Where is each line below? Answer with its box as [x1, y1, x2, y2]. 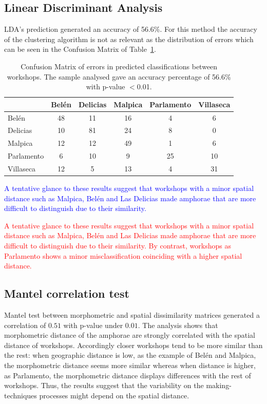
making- [206, 380, 232, 391]
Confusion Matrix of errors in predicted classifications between [21, 61, 218, 71]
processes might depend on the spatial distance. [39, 390, 189, 400]
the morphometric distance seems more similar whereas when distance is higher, [4, 360, 256, 370]
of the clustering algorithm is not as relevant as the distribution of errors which [4, 33, 254, 44]
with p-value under [63, 319, 123, 330]
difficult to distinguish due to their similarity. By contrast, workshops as [4, 240, 231, 251]
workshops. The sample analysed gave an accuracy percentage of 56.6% [7, 71, 231, 82]
